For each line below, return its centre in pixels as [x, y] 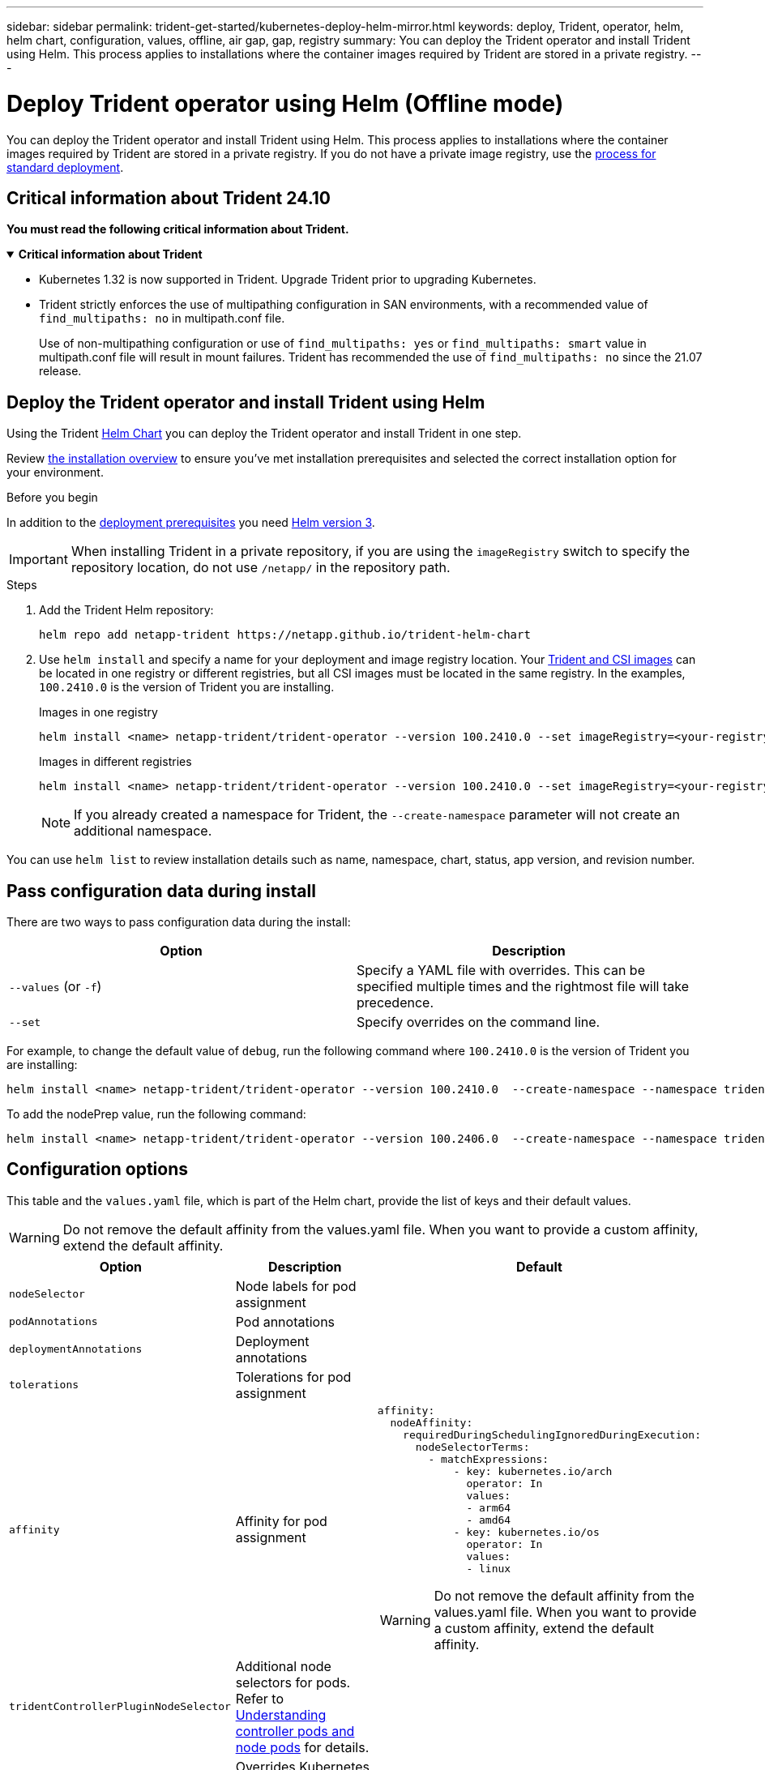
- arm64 [489, 1507]
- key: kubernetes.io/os [526, 1532]
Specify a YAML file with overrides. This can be [501, 971]
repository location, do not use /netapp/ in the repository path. [261, 568]
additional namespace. [143, 831]
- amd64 [489, 1520]
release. [60, 371]
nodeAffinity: [432, 1422]
